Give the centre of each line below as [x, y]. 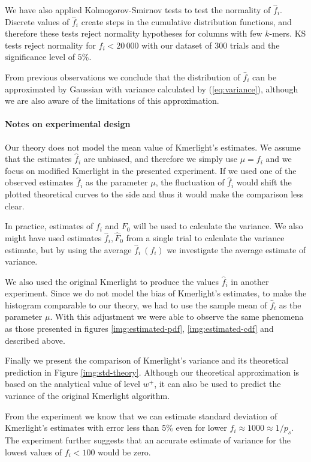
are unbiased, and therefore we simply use [160, 159]
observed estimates [39, 182]
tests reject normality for [50, 45]
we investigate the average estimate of [236, 249]
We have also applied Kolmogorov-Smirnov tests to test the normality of [138, 10]
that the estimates [38, 159]
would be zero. [124, 451]
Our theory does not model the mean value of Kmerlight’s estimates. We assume [153, 147]
